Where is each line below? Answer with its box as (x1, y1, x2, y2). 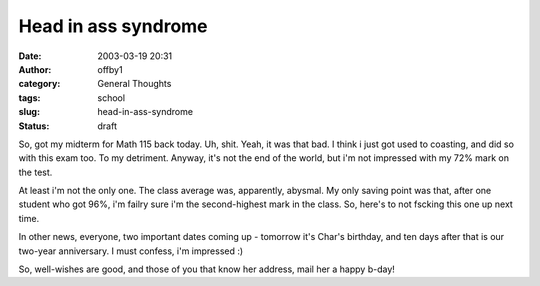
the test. (18, 166, 53, 178)
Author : (18, 63, 52, 75)
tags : (18, 91, 41, 104)
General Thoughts (97, 78, 172, 90)
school (97, 91, 125, 104)
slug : (18, 106, 40, 118)
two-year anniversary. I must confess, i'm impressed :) (18, 245, 244, 257)
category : (18, 78, 61, 90)
